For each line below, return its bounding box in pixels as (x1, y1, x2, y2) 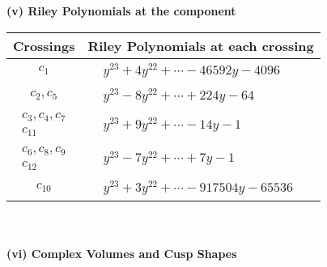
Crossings (13, 36, 75, 55)
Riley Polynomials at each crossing (87, 36, 314, 55)
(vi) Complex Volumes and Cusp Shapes (6, 245, 237, 262)
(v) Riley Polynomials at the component (6, 2, 236, 19)
